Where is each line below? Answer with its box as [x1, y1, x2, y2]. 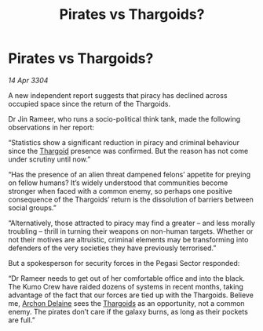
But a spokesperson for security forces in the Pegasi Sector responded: [8, 258, 240, 267]
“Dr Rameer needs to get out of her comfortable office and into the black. [8, 273, 246, 283]
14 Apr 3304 [8, 75, 49, 85]
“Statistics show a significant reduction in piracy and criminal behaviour [8, 137, 239, 147]
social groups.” [8, 202, 57, 213]
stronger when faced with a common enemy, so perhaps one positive [8, 186, 233, 195]
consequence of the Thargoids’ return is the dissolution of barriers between [8, 195, 254, 204]
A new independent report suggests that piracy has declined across [8, 90, 228, 100]
